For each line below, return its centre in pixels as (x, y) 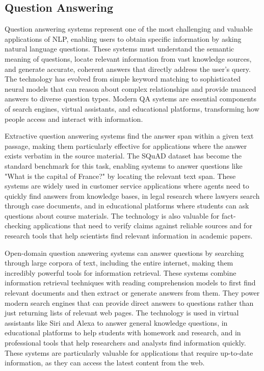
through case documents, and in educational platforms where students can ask (127, 206)
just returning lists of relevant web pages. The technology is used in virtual (122, 313)
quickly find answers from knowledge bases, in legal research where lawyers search (132, 195)
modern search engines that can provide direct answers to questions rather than (129, 302)
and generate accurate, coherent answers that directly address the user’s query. (128, 69)
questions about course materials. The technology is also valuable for (112, 215)
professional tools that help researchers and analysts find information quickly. (125, 343)
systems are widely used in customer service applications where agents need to (127, 186)
